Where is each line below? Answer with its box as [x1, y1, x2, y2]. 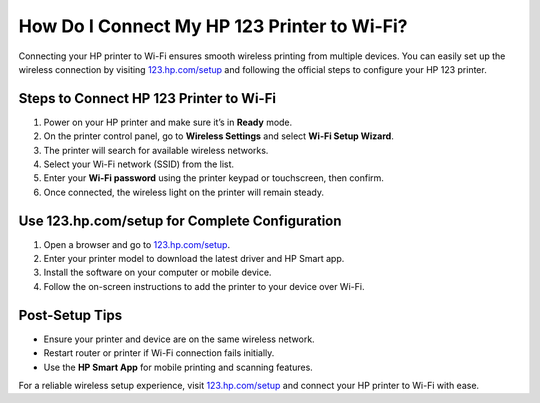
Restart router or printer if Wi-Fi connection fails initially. [43, 347, 275, 359]
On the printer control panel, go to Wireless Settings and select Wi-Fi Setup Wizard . [43, 130, 394, 142]
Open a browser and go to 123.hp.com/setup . [43, 238, 230, 250]
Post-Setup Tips [18, 306, 123, 324]
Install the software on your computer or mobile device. [43, 266, 272, 279]
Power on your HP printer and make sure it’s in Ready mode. [43, 116, 293, 128]
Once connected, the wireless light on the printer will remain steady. [43, 186, 325, 198]
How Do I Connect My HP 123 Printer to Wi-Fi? [18, 15, 409, 37]
